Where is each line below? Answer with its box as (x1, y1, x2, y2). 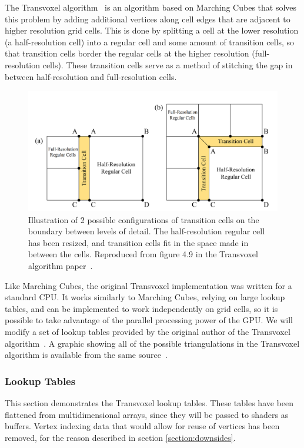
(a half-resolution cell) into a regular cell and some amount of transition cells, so (5, 35, 295, 48)
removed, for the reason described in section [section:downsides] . (5, 431, 236, 443)
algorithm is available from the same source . (5, 349, 168, 361)
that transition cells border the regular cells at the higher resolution (5, 47, 249, 59)
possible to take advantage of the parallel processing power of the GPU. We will (5, 314, 293, 326)
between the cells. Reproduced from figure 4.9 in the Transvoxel (28, 248, 258, 260)
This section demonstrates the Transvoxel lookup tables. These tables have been (5, 397, 294, 409)
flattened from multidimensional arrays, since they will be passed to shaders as (5, 408, 289, 420)
